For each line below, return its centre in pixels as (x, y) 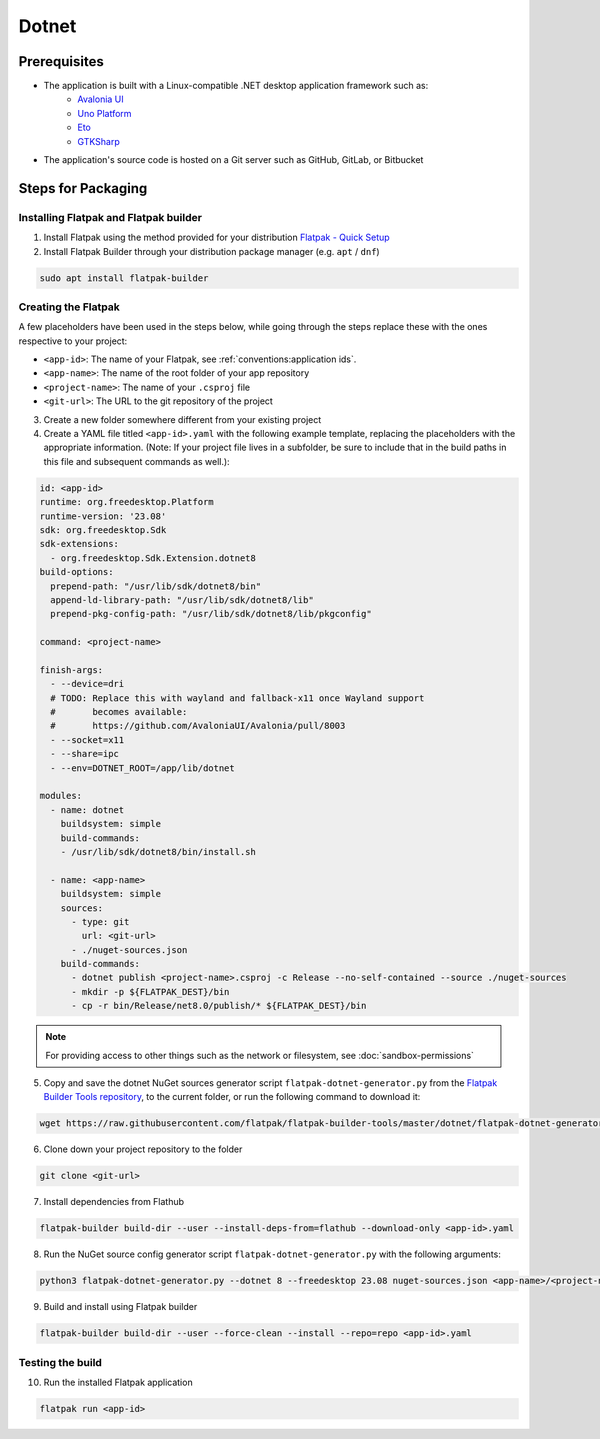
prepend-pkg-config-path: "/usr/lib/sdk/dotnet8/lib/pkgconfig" (211, 614)
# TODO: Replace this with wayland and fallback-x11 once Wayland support (237, 698)
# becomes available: (119, 712)
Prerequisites (61, 61)
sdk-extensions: (79, 544)
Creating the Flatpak (69, 307)
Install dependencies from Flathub (114, 1202)
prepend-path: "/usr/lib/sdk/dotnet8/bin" (156, 586)
